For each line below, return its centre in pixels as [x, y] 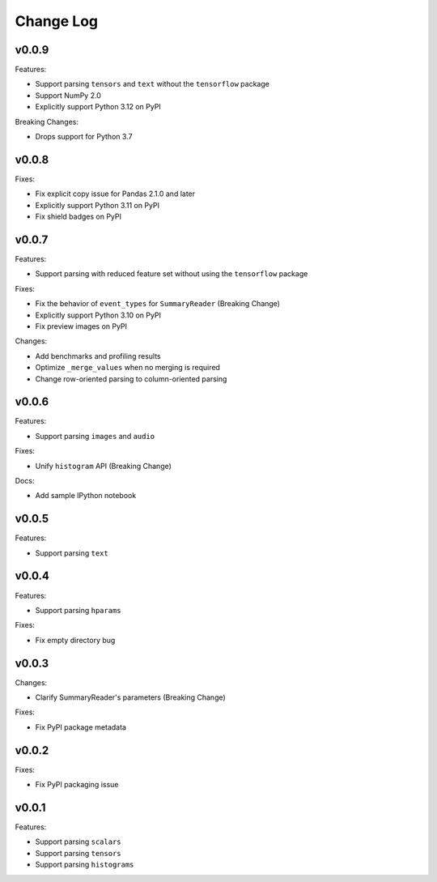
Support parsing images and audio [95, 436]
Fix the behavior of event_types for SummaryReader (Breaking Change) [158, 304]
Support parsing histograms [85, 865]
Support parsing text [72, 553]
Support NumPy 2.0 [68, 95]
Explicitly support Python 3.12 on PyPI [98, 107]
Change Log [57, 21]
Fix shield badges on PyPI [78, 217]
